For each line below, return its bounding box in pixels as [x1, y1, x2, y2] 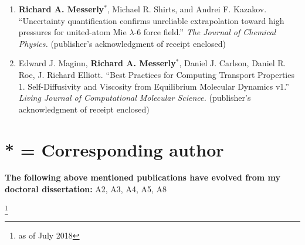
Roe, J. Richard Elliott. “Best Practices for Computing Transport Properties [18, 68, 294, 80]
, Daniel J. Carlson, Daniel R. [179, 57, 286, 69]
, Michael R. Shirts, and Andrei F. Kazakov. [107, 3, 267, 15]
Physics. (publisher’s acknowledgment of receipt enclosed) [18, 37, 226, 49]
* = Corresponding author [5, 137, 224, 161]
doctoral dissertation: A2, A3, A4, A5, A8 [5, 183, 167, 195]
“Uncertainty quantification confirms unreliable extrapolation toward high [18, 14, 284, 26]
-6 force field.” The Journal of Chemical [134, 26, 276, 38]
